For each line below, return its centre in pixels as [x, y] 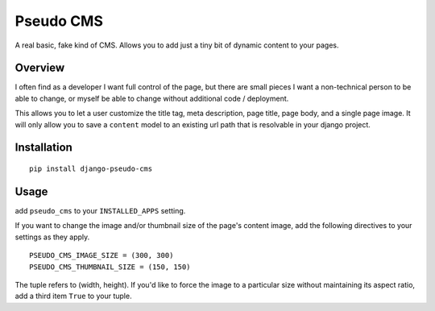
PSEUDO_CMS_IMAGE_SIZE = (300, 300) [101, 255]
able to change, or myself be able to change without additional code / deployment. [152, 98]
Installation [43, 148]
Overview [40, 68]
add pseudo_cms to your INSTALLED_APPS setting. [100, 210]
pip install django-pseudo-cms [91, 169]
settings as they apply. [52, 237]
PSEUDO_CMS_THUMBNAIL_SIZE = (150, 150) [110, 267]
